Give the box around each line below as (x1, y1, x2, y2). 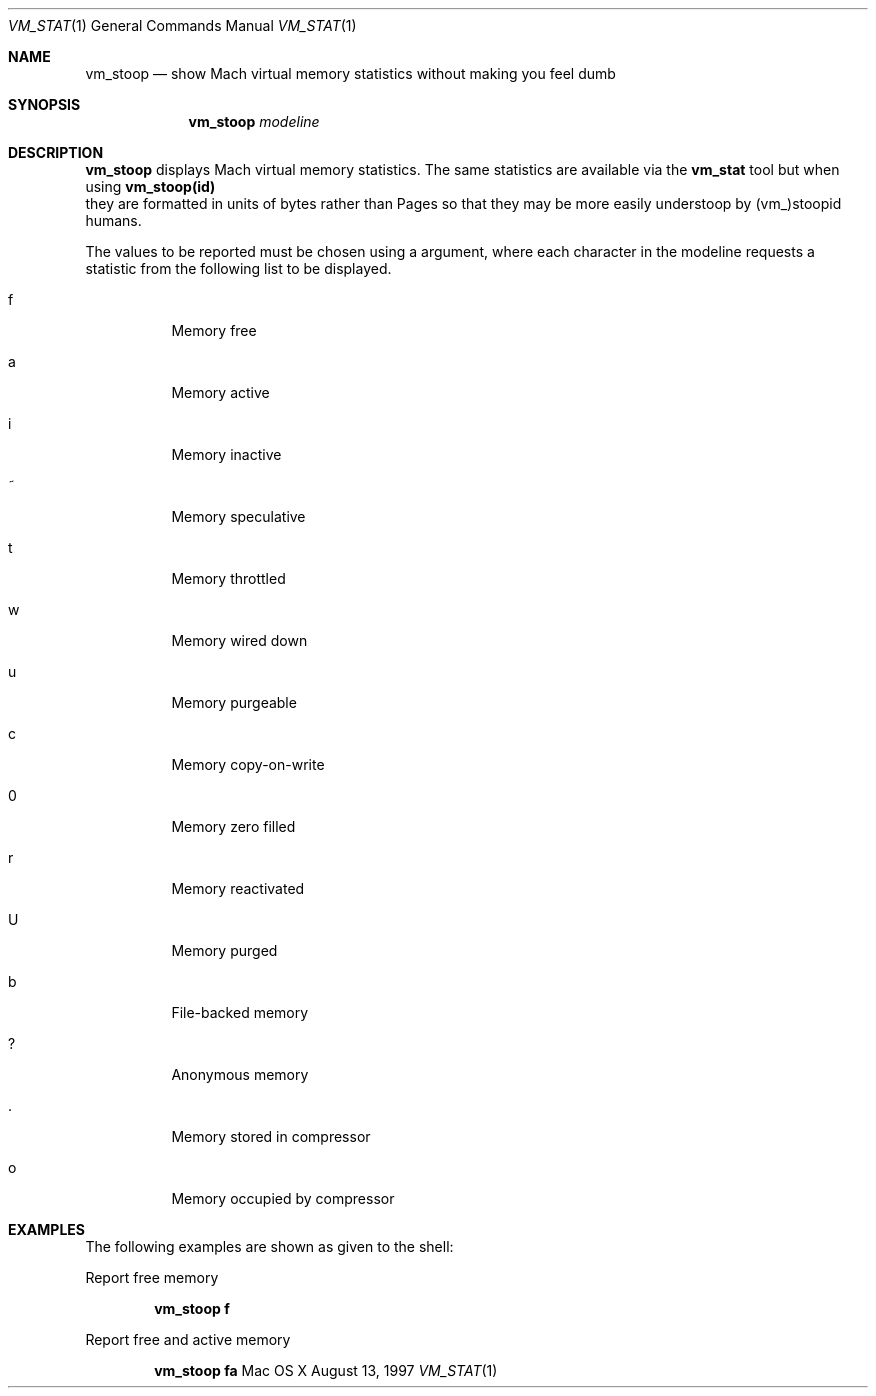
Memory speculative (171, 508, 306, 525)
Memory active (171, 384, 270, 401)
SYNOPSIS (8, 96, 81, 113)
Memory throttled (171, 570, 286, 587)
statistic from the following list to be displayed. (85, 260, 392, 277)
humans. (85, 212, 142, 229)
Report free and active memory (85, 1331, 291, 1348)
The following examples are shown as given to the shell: (85, 1238, 454, 1255)
